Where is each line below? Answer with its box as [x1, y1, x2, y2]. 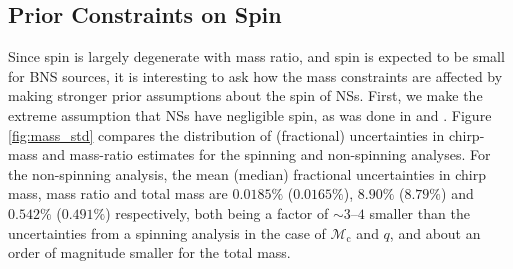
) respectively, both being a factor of [105, 202, 329, 223]
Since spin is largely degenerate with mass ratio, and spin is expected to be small [8, 46, 505, 67]
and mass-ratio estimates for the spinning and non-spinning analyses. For [42, 144, 491, 165]
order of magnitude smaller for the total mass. [8, 242, 291, 263]
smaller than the [369, 202, 470, 223]
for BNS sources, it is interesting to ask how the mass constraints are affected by [8, 65, 503, 86]
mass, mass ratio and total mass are [8, 183, 228, 204]
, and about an [389, 222, 481, 243]
